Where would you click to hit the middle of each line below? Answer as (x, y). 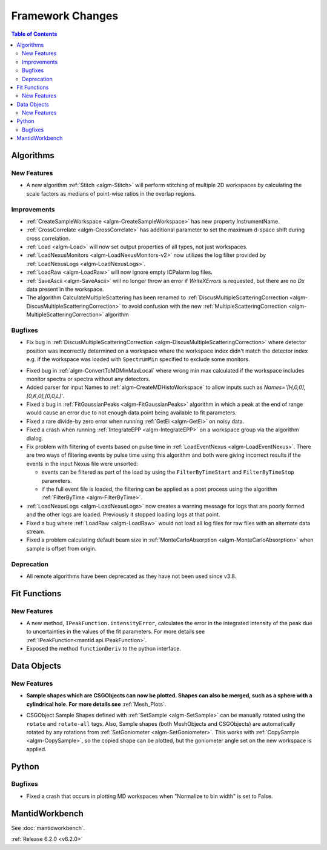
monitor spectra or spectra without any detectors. (88, 379)
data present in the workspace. (65, 289)
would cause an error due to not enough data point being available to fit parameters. (131, 413)
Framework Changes (65, 16)
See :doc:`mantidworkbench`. (48, 828)
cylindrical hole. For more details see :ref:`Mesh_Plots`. (96, 704)
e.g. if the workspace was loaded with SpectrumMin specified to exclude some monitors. (138, 359)
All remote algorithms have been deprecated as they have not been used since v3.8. (131, 576)
